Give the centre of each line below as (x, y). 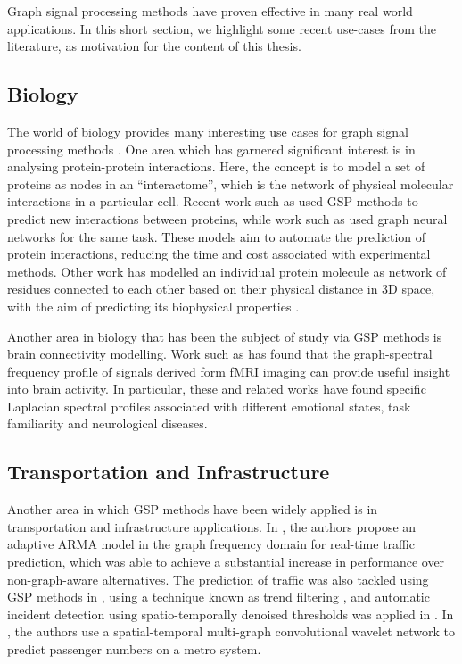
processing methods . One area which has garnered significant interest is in (211, 149)
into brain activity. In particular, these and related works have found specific (217, 389)
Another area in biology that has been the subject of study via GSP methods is (225, 336)
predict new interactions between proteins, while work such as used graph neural (227, 218)
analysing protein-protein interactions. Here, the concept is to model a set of (216, 166)
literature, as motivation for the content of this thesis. (154, 46)
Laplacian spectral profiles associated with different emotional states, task (209, 406)
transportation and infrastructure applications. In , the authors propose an (212, 526)
